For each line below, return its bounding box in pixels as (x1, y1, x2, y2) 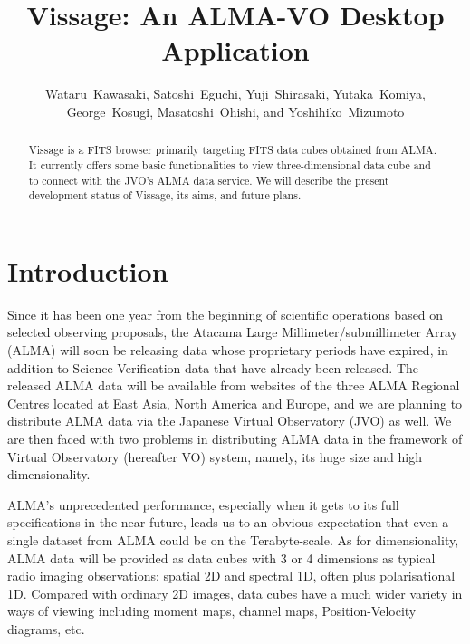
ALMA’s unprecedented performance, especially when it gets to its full (7, 495, 399, 514)
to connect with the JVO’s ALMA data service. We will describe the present (28, 172, 389, 187)
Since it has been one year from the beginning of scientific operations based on (7, 304, 444, 323)
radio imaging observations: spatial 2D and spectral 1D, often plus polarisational (7, 566, 456, 585)
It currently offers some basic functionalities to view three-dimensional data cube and (28, 157, 431, 172)
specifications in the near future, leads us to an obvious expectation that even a (7, 513, 449, 532)
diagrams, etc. (7, 619, 85, 638)
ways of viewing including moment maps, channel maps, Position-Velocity (7, 601, 417, 620)
